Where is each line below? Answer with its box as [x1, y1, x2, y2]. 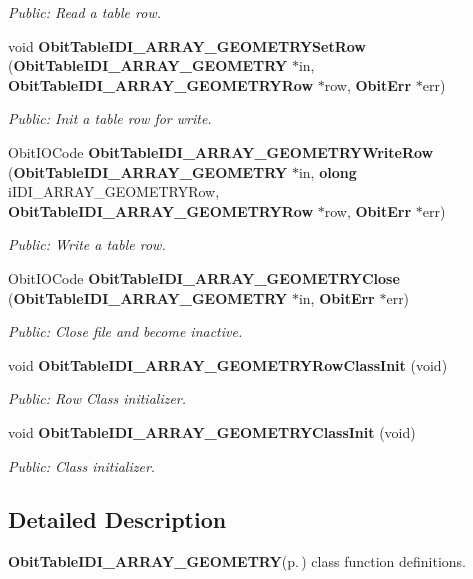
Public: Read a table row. [8, 2, 162, 22]
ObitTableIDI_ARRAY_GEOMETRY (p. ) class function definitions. [8, 551, 466, 572]
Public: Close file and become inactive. [8, 321, 243, 342]
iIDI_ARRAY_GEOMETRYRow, [8, 181, 220, 202]
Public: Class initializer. [8, 455, 156, 476]
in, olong [298, 161, 357, 182]
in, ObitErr [298, 287, 375, 308]
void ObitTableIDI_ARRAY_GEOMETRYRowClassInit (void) [8, 354, 448, 375]
